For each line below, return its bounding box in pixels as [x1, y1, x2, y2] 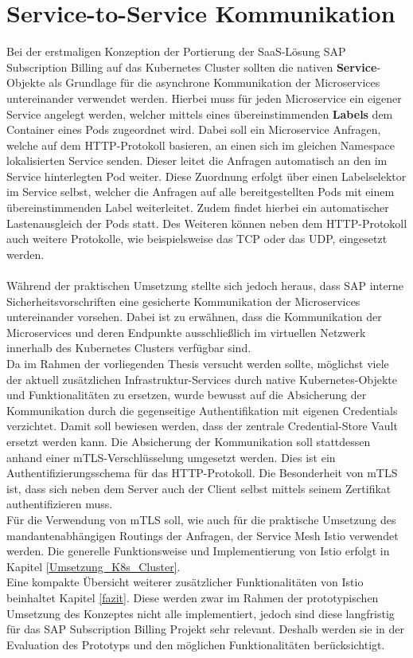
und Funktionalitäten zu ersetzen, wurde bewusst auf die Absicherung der [6, 386, 367, 403]
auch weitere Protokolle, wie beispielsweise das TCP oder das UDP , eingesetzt [6, 230, 388, 247]
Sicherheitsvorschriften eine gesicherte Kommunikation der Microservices [6, 292, 360, 309]
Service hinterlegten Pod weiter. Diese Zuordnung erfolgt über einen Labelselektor [6, 167, 407, 184]
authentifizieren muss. [6, 495, 113, 512]
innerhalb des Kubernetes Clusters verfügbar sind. [6, 339, 251, 356]
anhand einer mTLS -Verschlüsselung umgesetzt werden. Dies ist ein [6, 448, 336, 465]
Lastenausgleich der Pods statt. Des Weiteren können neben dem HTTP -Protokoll [6, 214, 407, 231]
